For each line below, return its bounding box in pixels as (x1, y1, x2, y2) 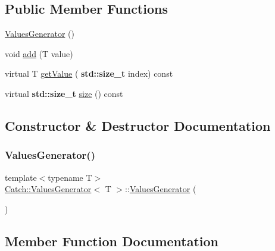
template (5, 171, 37, 183)
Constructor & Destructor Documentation (5, 116, 271, 134)
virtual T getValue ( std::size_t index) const (5, 67, 173, 80)
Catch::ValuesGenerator (5, 183, 92, 195)
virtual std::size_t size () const (5, 87, 123, 99)
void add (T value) (5, 47, 73, 59)
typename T (48, 171, 92, 183)
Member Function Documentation (5, 231, 219, 250)
